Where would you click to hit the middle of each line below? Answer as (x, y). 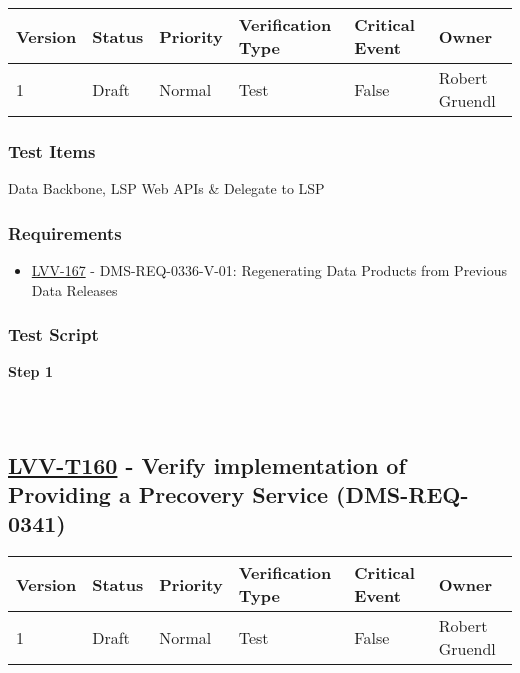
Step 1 (30, 371)
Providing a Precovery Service (168, 494)
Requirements (65, 232)
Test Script (53, 334)
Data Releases (74, 289)
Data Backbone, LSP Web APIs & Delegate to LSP (166, 188)
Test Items (52, 150)
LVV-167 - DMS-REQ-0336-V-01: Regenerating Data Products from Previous (269, 270)
